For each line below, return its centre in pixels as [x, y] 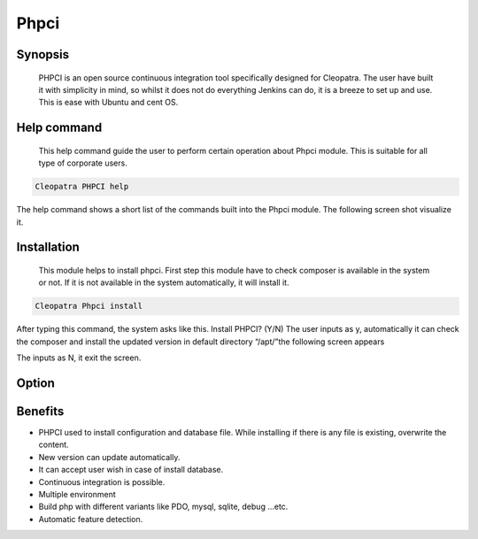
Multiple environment [77, 494]
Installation [48, 247]
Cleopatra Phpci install [89, 306]
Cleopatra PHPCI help [82, 187]
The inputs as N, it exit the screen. [79, 358]
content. [54, 445]
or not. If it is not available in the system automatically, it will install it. [164, 282]
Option [35, 383]
